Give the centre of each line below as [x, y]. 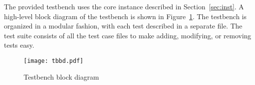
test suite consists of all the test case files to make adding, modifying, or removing [128, 35]
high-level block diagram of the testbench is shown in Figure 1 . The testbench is [125, 16]
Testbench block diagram [61, 76]
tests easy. [19, 45]
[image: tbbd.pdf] [54, 61]
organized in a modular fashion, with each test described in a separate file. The [123, 26]
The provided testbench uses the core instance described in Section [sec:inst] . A [124, 6]
